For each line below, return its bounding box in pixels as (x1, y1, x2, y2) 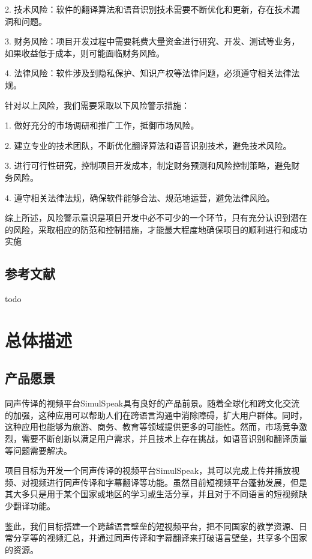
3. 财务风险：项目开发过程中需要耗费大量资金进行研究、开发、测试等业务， (5, 35, 300, 47)
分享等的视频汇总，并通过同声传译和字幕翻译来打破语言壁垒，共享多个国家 (13, 531, 307, 544)
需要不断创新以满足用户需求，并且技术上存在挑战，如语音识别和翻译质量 (21, 432, 307, 445)
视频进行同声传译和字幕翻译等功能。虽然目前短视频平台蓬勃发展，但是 (29, 476, 307, 488)
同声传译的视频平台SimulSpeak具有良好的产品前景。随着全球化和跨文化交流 (5, 397, 300, 409)
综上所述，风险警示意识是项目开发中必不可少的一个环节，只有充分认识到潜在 (5, 211, 307, 224)
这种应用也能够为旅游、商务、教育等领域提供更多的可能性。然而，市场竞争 (5, 420, 299, 433)
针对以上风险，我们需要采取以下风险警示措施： (5, 98, 190, 111)
